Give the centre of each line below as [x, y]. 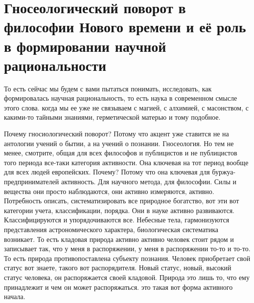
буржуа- [224, 172]
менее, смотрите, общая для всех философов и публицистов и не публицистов [121, 153]
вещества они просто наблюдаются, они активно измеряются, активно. [109, 191]
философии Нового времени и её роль [125, 27]
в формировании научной [85, 46]
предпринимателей [32, 182]
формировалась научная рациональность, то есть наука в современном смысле [121, 98]
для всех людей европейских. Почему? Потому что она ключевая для [107, 172]
